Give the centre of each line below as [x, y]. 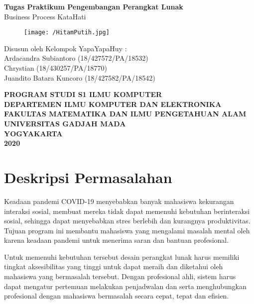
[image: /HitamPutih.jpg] [67, 33]
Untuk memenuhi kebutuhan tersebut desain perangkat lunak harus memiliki [122, 256]
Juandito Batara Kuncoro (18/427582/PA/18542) [80, 77]
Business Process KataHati [45, 16]
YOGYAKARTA [33, 133]
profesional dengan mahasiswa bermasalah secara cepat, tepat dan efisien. [117, 296]
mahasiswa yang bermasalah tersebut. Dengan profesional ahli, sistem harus [120, 276]
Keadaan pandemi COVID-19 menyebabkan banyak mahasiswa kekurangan [119, 201]
